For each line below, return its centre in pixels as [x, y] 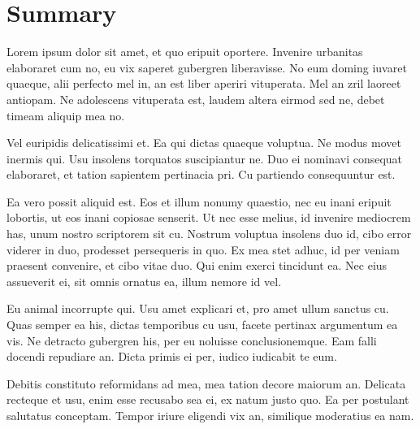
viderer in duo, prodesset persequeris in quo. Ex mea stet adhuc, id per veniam [203, 249]
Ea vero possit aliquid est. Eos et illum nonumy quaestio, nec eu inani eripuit [199, 201]
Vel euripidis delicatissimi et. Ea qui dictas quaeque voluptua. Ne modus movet [204, 143]
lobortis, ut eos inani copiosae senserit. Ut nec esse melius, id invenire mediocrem [209, 217]
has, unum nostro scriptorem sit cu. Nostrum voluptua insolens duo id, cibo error [209, 234]
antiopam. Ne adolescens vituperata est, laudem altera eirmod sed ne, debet [196, 99]
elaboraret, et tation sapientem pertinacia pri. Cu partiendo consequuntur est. [201, 174]
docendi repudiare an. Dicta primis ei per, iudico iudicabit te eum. [172, 356]
